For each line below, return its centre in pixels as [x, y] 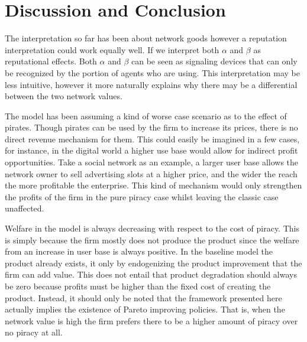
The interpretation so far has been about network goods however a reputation [146, 38]
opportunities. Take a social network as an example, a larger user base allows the [152, 162]
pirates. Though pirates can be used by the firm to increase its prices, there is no [151, 127]
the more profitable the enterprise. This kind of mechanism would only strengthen [153, 185]
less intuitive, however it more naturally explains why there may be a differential [151, 84]
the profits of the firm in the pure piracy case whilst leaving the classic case [142, 196]
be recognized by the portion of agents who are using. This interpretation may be [152, 72]
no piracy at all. [34, 332]
